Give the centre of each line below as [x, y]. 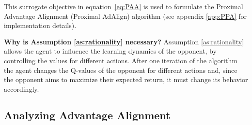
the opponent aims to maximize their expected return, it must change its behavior [126, 79]
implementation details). [40, 25]
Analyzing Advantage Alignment [87, 115]
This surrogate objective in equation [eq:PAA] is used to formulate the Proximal [124, 6]
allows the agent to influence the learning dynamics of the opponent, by [110, 51]
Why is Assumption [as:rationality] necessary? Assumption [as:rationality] [124, 41]
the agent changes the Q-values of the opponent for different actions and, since [121, 70]
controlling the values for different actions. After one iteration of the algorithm [121, 60]
